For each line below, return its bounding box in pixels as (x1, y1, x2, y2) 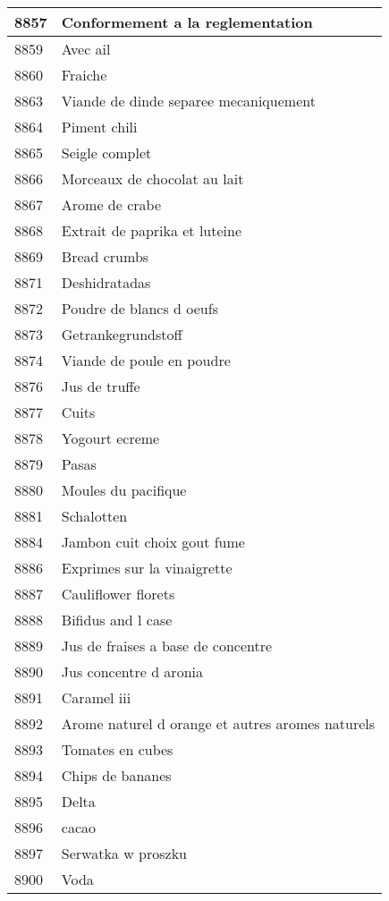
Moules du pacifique (61, 480, 187, 500)
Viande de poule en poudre (61, 350, 231, 370)
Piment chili (61, 116, 138, 137)
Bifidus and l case (61, 609, 173, 630)
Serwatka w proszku (61, 843, 187, 863)
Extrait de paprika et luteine (61, 220, 242, 241)
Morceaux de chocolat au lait (61, 168, 244, 189)
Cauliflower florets (61, 583, 175, 604)
